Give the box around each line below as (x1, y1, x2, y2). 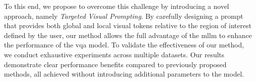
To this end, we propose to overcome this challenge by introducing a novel (4, 1, 229, 11)
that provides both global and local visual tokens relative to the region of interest (4, 20, 252, 31)
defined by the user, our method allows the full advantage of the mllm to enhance (4, 30, 252, 40)
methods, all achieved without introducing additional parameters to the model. (4, 69, 244, 79)
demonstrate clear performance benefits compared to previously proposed (4, 59, 227, 69)
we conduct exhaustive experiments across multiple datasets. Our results (4, 49, 225, 59)
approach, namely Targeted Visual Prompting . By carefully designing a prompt (4, 10, 244, 21)
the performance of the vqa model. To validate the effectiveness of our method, (4, 40, 244, 50)
